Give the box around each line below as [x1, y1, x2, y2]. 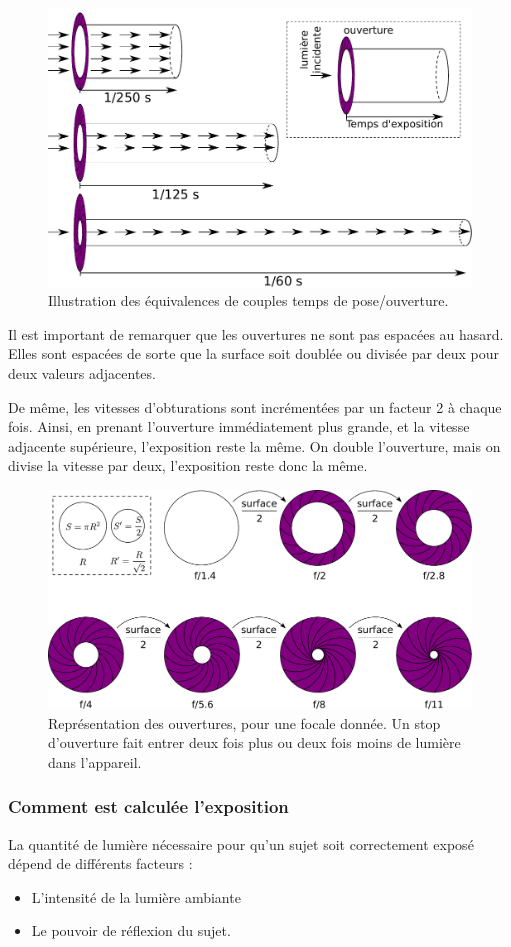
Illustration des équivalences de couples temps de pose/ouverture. [48, 290, 449, 311]
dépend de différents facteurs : [8, 853, 193, 874]
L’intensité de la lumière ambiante [31, 886, 241, 907]
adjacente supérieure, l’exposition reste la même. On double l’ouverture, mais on [8, 435, 501, 456]
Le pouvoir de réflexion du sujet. [31, 920, 231, 941]
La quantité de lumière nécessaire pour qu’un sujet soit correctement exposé [8, 833, 474, 854]
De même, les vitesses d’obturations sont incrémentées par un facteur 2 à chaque [8, 396, 502, 417]
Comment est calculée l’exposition [8, 794, 289, 819]
